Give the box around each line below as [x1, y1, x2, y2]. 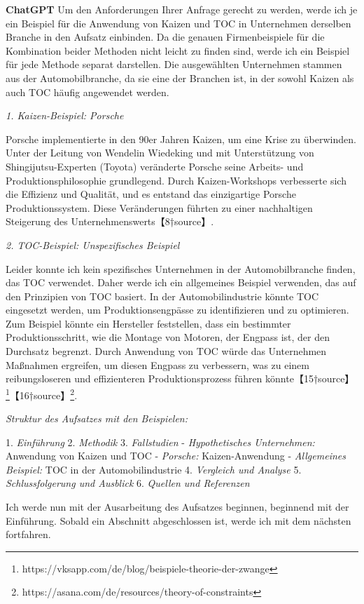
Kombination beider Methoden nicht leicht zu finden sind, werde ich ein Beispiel [6, 43, 350, 58]
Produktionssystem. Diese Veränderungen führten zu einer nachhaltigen [6, 200, 313, 215]
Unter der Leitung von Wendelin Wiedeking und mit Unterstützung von [6, 145, 314, 160]
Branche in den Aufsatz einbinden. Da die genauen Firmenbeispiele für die [6, 29, 325, 44]
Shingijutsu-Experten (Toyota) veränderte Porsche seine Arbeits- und [6, 159, 304, 173]
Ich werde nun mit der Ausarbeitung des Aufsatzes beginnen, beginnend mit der [6, 499, 349, 514]
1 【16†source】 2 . [6, 385, 78, 402]
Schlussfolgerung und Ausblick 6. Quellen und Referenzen [6, 476, 250, 490]
